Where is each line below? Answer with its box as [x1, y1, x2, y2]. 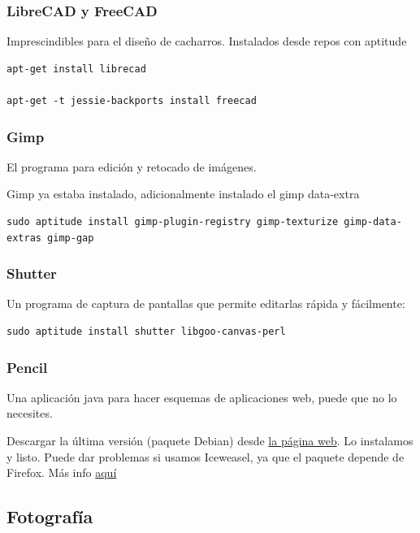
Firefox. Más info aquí [6, 464, 117, 481]
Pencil [6, 357, 48, 377]
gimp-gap [47, 232, 94, 244]
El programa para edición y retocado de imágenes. [6, 158, 257, 175]
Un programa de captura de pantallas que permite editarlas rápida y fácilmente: [6, 295, 405, 312]
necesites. [6, 405, 53, 422]
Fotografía [6, 504, 93, 529]
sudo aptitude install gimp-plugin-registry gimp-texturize [6, 216, 339, 227]
